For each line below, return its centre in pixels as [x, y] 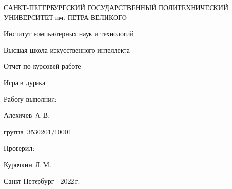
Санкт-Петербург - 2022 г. [42, 180]
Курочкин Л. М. [27, 164]
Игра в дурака [25, 82]
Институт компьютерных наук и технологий [69, 33]
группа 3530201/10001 [38, 131]
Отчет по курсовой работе [43, 66]
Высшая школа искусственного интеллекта [67, 49]
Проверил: [19, 148]
